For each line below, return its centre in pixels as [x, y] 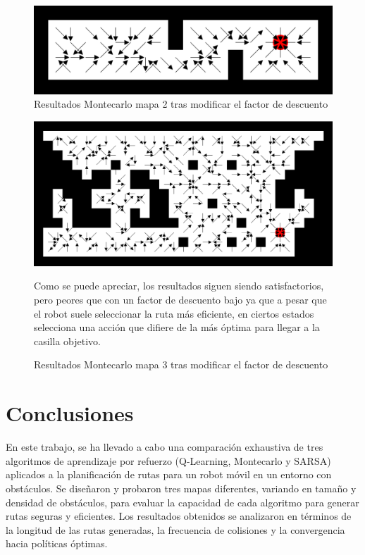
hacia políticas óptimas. [57, 543]
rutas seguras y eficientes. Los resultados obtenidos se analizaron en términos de [179, 516]
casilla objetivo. [67, 341]
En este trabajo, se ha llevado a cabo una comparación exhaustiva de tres [165, 447]
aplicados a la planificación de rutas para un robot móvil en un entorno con [169, 474]
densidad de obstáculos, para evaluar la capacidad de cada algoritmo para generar [182, 502]
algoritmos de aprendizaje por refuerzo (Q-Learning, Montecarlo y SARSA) [168, 460]
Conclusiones [70, 413]
